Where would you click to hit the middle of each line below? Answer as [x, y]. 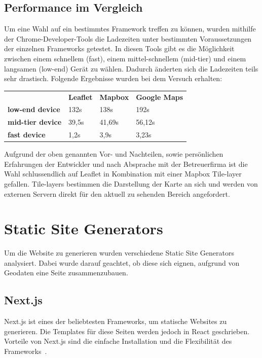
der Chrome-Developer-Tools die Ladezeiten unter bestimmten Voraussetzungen [128, 38]
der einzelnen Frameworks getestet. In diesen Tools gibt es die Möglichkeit [119, 48]
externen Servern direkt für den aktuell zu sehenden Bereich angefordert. [117, 193]
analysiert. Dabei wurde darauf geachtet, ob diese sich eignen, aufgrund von [122, 262]
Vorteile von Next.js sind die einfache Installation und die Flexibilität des [118, 341]
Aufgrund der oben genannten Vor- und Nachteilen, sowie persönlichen [114, 154]
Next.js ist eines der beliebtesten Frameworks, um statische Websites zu [116, 321]
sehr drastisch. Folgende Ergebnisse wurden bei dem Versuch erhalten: [113, 78]
